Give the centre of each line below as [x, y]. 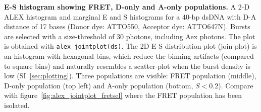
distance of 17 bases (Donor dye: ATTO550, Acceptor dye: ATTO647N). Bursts [127, 26]
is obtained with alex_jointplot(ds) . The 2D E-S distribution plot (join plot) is [130, 46]
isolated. [17, 105]
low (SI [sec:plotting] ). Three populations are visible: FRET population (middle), [130, 76]
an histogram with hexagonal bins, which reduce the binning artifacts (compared [129, 56]
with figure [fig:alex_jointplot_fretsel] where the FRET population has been [123, 95]
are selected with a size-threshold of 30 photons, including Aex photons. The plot [130, 36]
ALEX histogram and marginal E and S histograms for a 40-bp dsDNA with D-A [130, 16]
